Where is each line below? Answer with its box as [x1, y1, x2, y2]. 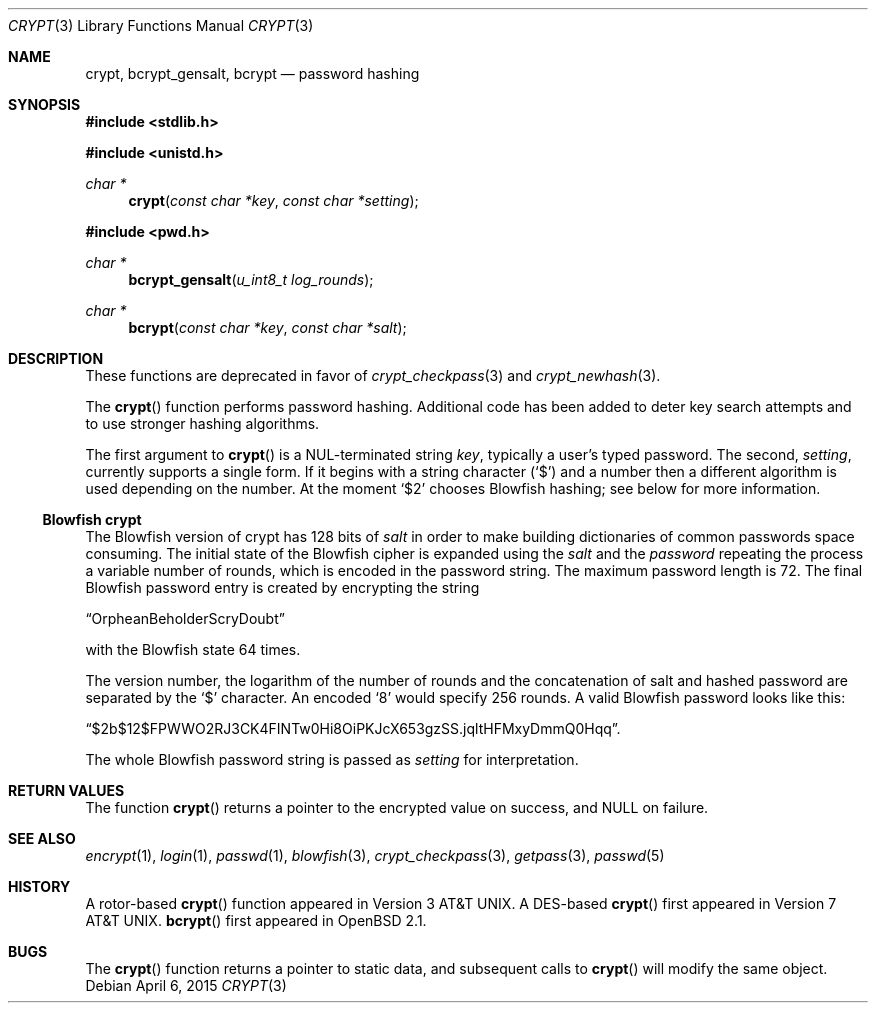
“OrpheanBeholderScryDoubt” [85, 610, 285, 627]
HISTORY [8, 878, 71, 895]
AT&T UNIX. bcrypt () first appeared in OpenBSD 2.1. [85, 912, 427, 929]
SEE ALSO [8, 830, 76, 847]
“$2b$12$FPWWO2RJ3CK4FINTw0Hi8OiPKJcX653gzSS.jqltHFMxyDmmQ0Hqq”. [85, 720, 621, 737]
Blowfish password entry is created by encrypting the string [85, 579, 480, 596]
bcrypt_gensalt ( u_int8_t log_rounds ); [128, 271, 374, 288]
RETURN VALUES [8, 782, 125, 799]
